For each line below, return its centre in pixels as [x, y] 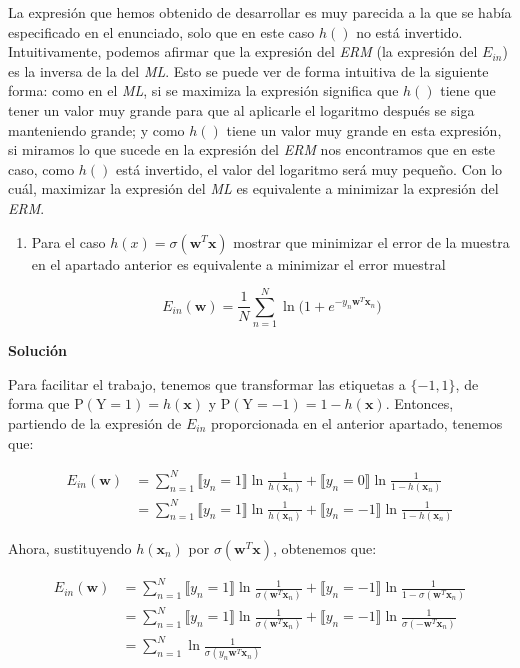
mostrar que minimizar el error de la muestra [371, 241]
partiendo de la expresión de [95, 423]
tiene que [468, 90]
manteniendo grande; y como [96, 129]
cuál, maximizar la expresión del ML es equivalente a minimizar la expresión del [253, 188]
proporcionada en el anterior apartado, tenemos [356, 423]
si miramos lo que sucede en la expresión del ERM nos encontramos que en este [252, 149]
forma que [39, 403]
